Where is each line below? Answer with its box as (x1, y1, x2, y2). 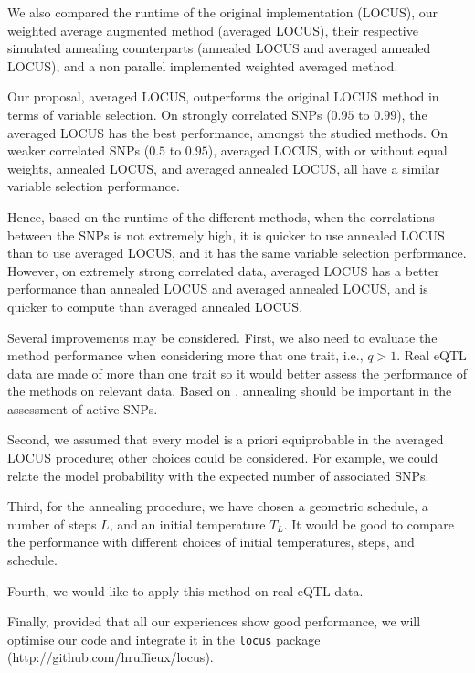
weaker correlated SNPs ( (7, 141, 150, 160)
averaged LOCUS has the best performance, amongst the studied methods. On (7, 123, 449, 142)
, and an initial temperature (109, 514, 266, 533)
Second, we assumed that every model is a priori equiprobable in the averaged (7, 430, 444, 449)
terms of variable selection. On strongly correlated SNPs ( (7, 104, 332, 123)
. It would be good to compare (283, 514, 455, 533)
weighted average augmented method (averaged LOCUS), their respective (7, 20, 418, 39)
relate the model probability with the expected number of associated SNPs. (7, 465, 429, 485)
